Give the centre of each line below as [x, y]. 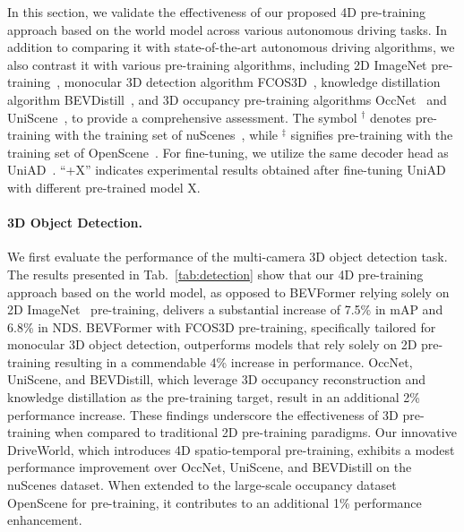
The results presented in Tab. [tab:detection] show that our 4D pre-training [215, 274]
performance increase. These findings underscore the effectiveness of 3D [203, 414]
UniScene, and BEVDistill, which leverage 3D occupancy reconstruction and [216, 379]
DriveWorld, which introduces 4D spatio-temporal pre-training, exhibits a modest [231, 449]
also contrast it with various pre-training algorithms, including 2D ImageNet [217, 64]
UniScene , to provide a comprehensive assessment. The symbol [182, 117]
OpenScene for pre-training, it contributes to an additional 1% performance [215, 502]
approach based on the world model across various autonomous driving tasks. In [228, 29]
